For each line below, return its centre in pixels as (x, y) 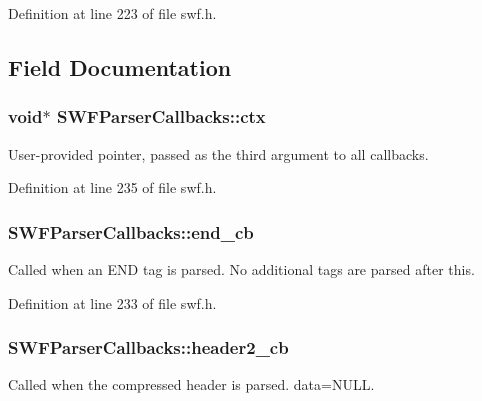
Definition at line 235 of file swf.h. (112, 187)
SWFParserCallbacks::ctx (161, 116)
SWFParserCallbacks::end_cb (131, 231)
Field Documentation (120, 66)
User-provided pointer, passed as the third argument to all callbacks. (218, 153)
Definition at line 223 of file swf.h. (112, 13)
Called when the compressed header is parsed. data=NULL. (191, 384)
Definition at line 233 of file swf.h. (112, 302)
